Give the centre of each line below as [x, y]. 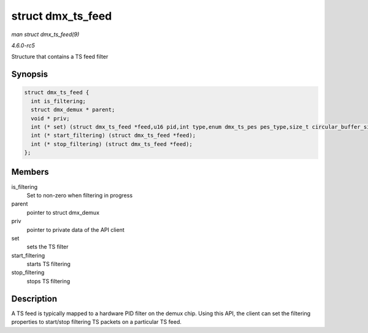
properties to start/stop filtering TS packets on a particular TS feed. [97, 322]
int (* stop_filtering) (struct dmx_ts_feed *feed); [112, 144]
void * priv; [50, 118]
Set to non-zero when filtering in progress [80, 195]
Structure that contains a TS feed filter [60, 57]
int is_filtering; [58, 101]
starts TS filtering [48, 264]
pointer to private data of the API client [76, 229]
